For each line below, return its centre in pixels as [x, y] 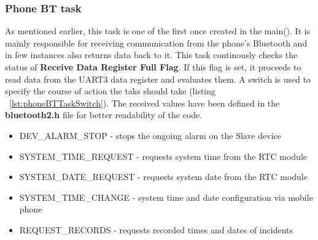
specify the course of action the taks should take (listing [111, 91]
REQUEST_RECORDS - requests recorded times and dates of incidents [156, 229]
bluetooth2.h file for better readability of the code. [104, 115]
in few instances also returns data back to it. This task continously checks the [151, 55]
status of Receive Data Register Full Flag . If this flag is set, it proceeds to [153, 67]
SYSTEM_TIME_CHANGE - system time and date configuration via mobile [166, 197]
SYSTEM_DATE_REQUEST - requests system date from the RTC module [163, 177]
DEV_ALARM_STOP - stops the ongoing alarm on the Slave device [150, 135]
